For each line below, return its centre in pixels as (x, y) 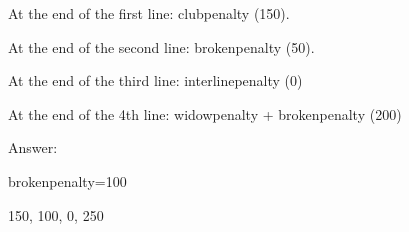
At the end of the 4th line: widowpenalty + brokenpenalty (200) (205, 113)
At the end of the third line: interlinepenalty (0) (155, 80)
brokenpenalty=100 (67, 180)
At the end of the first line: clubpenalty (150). (149, 13)
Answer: (33, 147)
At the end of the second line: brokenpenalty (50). (161, 46)
